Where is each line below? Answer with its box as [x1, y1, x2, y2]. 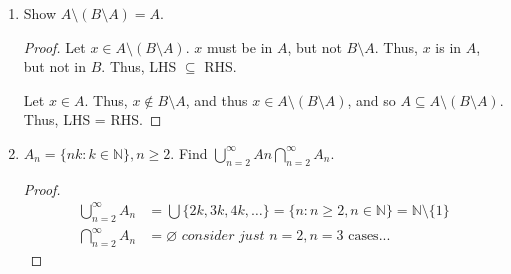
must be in [206, 36, 273, 57]
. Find [170, 142, 208, 163]
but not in [23, 56, 87, 77]
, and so [347, 89, 396, 110]
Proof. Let [23, 36, 86, 57]
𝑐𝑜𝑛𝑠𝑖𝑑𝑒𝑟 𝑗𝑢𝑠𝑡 [181, 229, 265, 244]
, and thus [185, 89, 248, 110]
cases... [348, 229, 391, 244]
